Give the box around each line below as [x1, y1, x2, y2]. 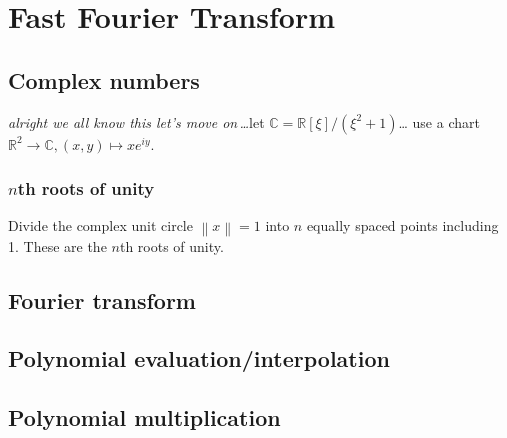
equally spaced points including [306, 215, 499, 236]
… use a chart [398, 111, 480, 132]
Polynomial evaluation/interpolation [8, 343, 390, 374]
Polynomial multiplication [8, 402, 281, 433]
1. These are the [8, 235, 107, 256]
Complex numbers [8, 64, 200, 95]
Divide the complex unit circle [8, 215, 193, 236]
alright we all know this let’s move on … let [8, 111, 265, 132]
